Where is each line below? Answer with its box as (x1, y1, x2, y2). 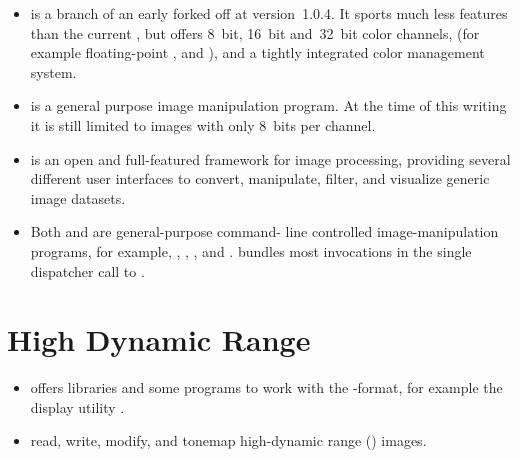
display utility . (30, 396, 125, 417)
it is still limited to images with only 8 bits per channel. (30, 114, 376, 135)
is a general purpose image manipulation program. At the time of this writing (30, 95, 507, 116)
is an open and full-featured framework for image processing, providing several (30, 148, 511, 169)
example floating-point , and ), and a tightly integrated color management (30, 42, 485, 63)
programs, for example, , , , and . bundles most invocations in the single (30, 240, 472, 261)
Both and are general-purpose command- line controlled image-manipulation (30, 221, 499, 242)
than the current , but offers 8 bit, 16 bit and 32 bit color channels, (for (30, 22, 480, 43)
